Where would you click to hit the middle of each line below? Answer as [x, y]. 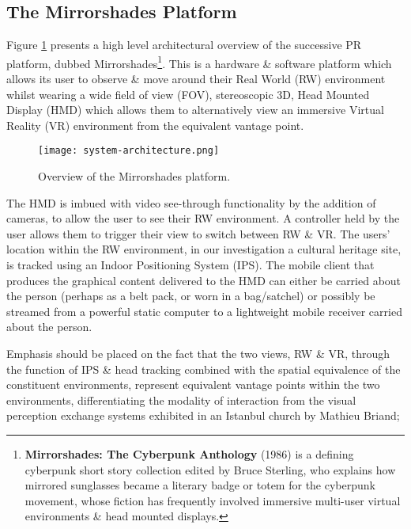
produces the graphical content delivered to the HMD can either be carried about [204, 280]
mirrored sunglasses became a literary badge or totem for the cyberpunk [200, 485]
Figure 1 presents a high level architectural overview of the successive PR [184, 45]
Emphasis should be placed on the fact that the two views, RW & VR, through [198, 354]
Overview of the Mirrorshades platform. [134, 176]
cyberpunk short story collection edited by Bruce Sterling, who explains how [210, 469]
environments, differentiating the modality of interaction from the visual [181, 400]
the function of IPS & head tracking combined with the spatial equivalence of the [204, 369]
